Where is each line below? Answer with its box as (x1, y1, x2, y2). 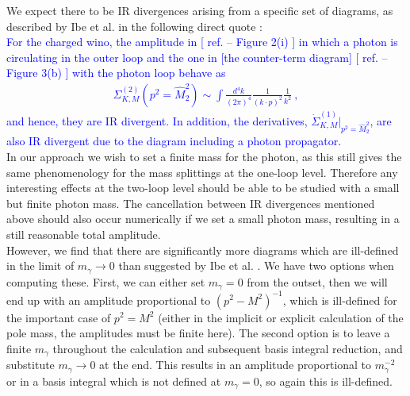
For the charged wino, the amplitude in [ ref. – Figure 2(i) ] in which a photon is (6, 33, 398, 50)
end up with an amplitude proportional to (6, 291, 211, 308)
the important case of (6, 309, 111, 325)
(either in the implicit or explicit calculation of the (158, 309, 404, 325)
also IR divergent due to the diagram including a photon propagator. (6, 133, 342, 149)
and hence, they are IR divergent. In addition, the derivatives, (6, 112, 308, 129)
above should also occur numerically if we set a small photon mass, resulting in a (6, 210, 400, 227)
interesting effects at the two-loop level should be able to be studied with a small (6, 179, 400, 196)
